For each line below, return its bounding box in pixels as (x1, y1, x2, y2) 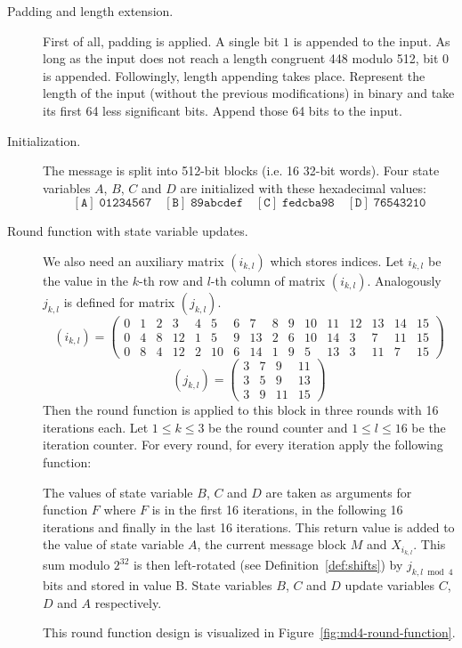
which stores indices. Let (270, 251, 404, 270)
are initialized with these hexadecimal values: (180, 178, 426, 197)
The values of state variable (43, 482, 193, 501)
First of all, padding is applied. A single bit (43, 31, 280, 50)
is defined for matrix (63, 292, 175, 311)
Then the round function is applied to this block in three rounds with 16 (43, 401, 439, 419)
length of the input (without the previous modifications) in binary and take (43, 84, 455, 102)
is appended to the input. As (293, 31, 450, 50)
